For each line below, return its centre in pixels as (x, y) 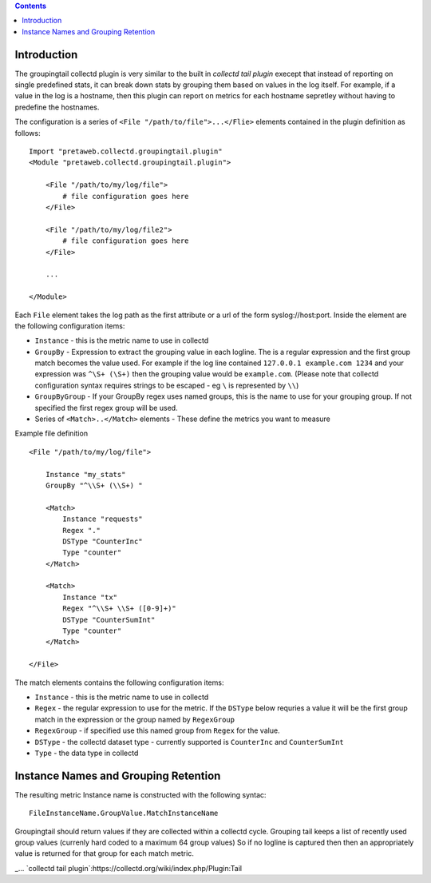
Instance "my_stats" (85, 474)
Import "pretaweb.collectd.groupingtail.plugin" (126, 151)
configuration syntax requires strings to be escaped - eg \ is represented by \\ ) (167, 385)
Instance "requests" (103, 519)
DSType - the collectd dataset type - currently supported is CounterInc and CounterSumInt (190, 742)
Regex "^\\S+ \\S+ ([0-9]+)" (120, 609)
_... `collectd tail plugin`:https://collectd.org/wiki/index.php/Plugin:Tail (129, 868)
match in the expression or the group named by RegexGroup (135, 719)
